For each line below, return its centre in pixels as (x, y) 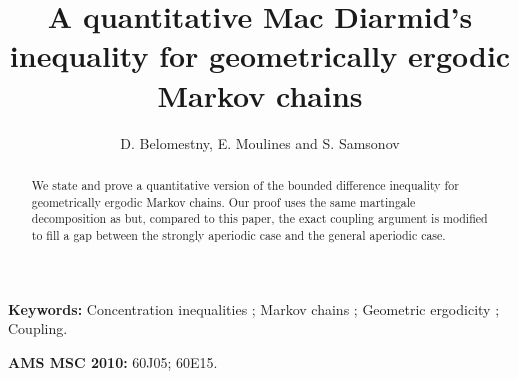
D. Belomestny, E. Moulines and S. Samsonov (260, 142)
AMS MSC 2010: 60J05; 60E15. (113, 361)
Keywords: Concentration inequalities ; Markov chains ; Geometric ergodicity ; (254, 308)
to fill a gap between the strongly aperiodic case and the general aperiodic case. (238, 234)
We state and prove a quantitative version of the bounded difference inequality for (245, 184)
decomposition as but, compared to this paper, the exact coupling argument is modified (259, 218)
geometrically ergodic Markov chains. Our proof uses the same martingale (223, 201)
